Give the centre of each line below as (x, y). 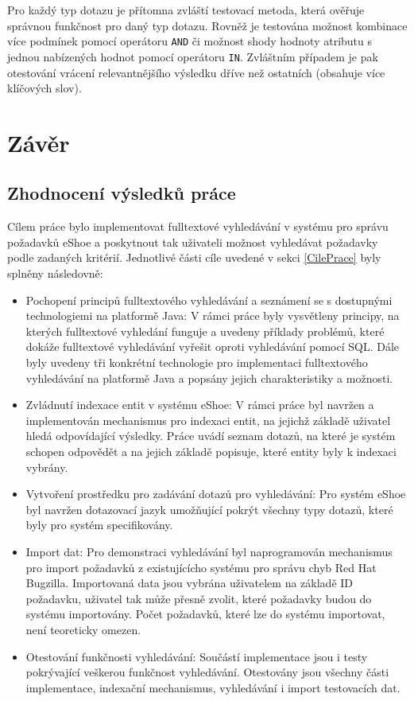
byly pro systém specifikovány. (99, 525)
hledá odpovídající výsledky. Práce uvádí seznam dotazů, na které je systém (211, 436)
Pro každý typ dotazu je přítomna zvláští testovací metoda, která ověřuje (186, 10)
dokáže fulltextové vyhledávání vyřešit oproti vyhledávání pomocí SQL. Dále (212, 347)
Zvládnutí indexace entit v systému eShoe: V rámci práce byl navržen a (200, 405)
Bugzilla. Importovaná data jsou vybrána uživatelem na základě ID (190, 583)
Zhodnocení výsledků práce (122, 193)
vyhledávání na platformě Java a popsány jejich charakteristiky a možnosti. (209, 378)
